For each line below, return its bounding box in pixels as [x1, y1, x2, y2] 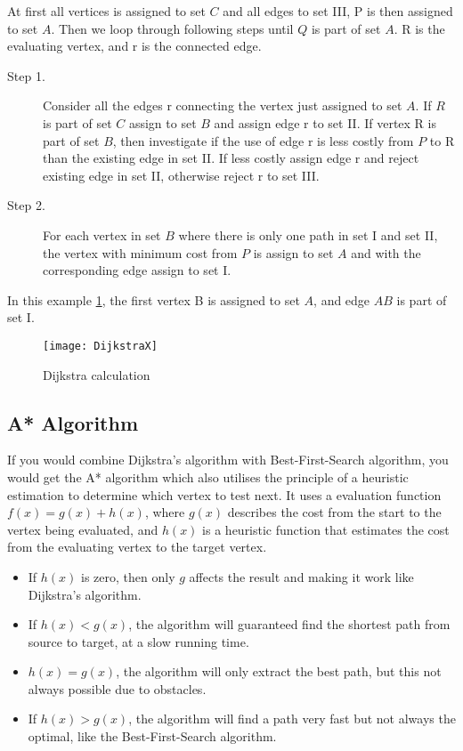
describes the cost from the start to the [227, 503, 442, 521]
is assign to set [253, 243, 334, 262]
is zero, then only [81, 567, 175, 585]
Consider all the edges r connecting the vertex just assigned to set [43, 96, 402, 115]
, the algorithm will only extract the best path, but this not [116, 662, 442, 681]
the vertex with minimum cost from [43, 243, 238, 262]
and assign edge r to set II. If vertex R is [214, 113, 436, 132]
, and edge [313, 290, 370, 309]
